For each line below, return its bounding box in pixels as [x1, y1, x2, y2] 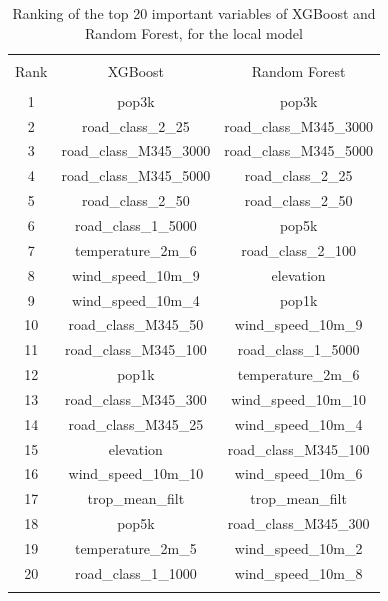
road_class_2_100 [241, 239, 357, 260]
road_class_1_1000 [74, 562, 197, 583]
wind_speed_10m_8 [234, 562, 363, 583]
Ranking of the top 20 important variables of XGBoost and [12, 3, 376, 23]
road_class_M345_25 [68, 413, 204, 434]
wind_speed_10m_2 [234, 537, 363, 558]
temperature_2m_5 [74, 537, 197, 558]
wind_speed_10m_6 [234, 463, 363, 484]
